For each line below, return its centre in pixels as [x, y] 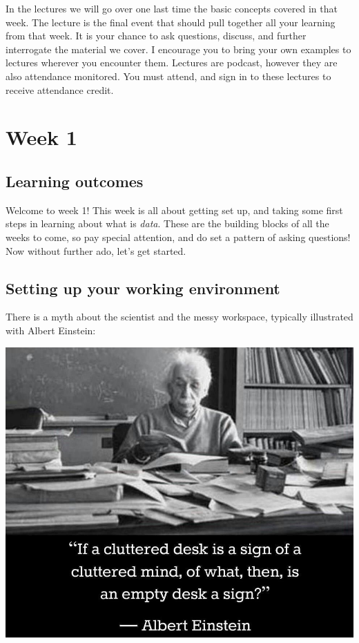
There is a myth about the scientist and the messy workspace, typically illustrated [179, 317]
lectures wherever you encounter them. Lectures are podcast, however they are [172, 63]
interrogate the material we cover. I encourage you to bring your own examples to [178, 49]
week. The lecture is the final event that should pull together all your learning [171, 22]
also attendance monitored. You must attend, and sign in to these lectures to [168, 76]
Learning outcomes [75, 181]
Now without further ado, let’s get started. [96, 250]
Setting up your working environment [143, 288]
